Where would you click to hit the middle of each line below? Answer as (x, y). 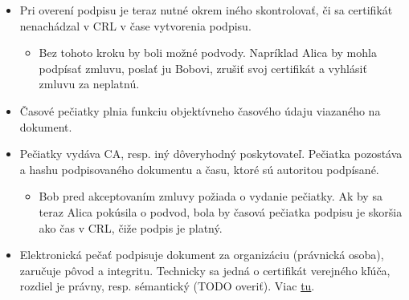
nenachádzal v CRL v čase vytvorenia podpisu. (135, 25)
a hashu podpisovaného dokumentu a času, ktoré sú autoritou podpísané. (199, 169)
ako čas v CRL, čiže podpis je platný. (131, 227)
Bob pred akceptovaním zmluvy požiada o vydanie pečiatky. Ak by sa (211, 196)
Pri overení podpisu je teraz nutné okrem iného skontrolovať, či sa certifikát (206, 10)
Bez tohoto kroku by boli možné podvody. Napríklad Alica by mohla (208, 53)
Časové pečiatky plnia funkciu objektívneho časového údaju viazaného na (200, 110)
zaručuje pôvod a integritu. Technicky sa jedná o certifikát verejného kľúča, (205, 270)
